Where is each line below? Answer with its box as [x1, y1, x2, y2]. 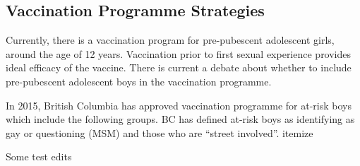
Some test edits [6, 149, 72, 164]
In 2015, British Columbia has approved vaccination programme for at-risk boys [6, 97, 352, 112]
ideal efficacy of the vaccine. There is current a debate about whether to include [6, 60, 352, 75]
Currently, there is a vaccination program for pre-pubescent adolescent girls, [6, 32, 335, 47]
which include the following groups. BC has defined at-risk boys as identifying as [6, 112, 355, 126]
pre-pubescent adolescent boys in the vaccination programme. [6, 73, 272, 88]
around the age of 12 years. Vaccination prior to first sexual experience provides [6, 46, 352, 61]
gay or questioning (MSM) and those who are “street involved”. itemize [6, 125, 313, 140]
